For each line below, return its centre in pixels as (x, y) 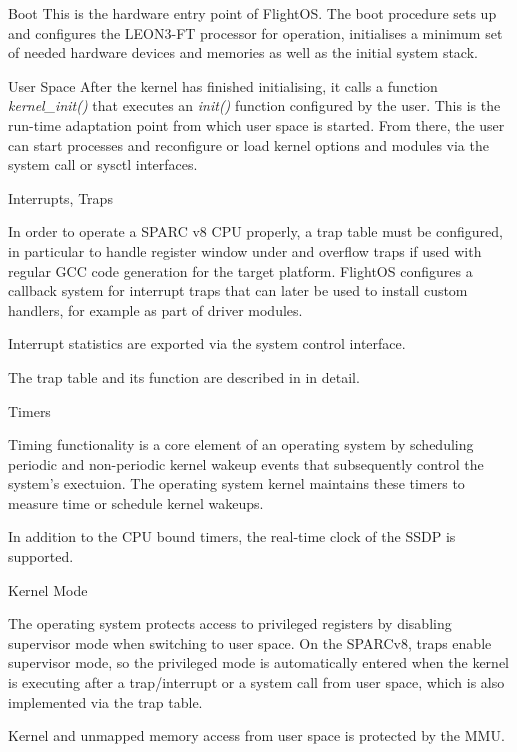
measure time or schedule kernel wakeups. (136, 502)
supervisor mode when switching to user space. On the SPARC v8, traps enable (250, 642)
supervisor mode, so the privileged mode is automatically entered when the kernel (258, 662)
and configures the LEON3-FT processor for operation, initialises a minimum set (255, 32)
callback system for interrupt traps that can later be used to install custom (238, 290)
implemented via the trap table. (105, 701)
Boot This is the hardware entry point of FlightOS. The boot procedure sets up (252, 13)
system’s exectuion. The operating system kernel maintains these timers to (236, 483)
